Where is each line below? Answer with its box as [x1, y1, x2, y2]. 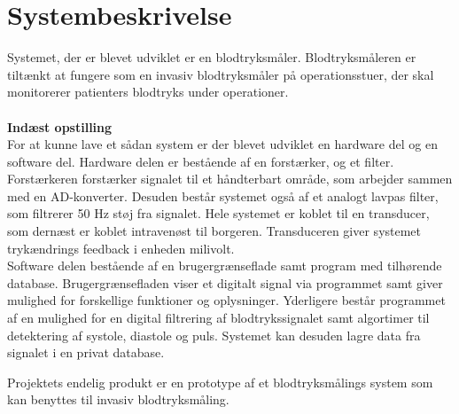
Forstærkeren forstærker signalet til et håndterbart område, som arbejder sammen [7, 169, 453, 188]
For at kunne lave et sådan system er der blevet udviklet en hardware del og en [7, 135, 438, 153]
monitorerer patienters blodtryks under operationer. [7, 82, 289, 101]
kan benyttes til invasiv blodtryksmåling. [7, 390, 229, 409]
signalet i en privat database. [7, 343, 165, 362]
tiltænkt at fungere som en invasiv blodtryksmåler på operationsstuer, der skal [7, 65, 434, 83]
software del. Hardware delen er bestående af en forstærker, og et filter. [7, 152, 394, 170]
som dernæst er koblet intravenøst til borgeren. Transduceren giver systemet [7, 222, 422, 240]
